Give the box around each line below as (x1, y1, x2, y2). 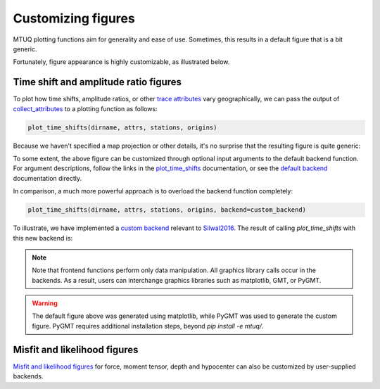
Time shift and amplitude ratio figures (13, 76, 182, 88)
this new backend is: (13, 234, 73, 242)
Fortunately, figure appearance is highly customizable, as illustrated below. (13, 58, 230, 66)
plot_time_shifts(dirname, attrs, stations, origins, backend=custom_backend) (27, 206, 306, 214)
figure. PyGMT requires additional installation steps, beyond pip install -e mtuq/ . (32, 321, 264, 330)
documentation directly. (13, 174, 82, 182)
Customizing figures (13, 11, 135, 26)
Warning (32, 299, 58, 307)
